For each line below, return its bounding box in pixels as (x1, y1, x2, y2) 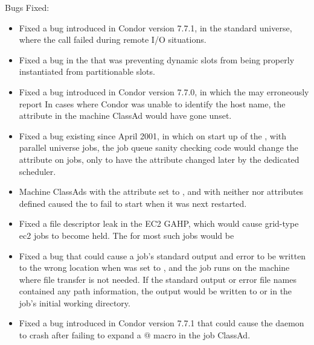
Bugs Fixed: (5, 1, 50, 13)
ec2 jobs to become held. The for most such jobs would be (19, 229, 234, 241)
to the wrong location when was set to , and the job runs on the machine (19, 261, 290, 274)
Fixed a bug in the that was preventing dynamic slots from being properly (19, 53, 295, 66)
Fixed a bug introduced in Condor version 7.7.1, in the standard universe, (19, 21, 292, 34)
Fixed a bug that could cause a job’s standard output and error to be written (19, 249, 306, 262)
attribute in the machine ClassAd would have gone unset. (19, 109, 232, 122)
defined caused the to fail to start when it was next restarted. (19, 197, 247, 209)
